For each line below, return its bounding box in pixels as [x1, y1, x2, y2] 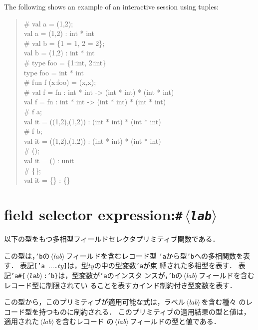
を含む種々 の [201, 297, 246, 307]
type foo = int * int [23, 67, 84, 77]
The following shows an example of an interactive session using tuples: [4, 1, 219, 11]
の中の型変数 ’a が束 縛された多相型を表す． [94, 260, 237, 271]
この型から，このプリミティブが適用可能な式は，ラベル [4, 297, 185, 307]
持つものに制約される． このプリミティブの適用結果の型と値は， [38, 306, 251, 317]
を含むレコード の [55, 316, 114, 327]
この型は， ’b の [4, 250, 50, 261]
